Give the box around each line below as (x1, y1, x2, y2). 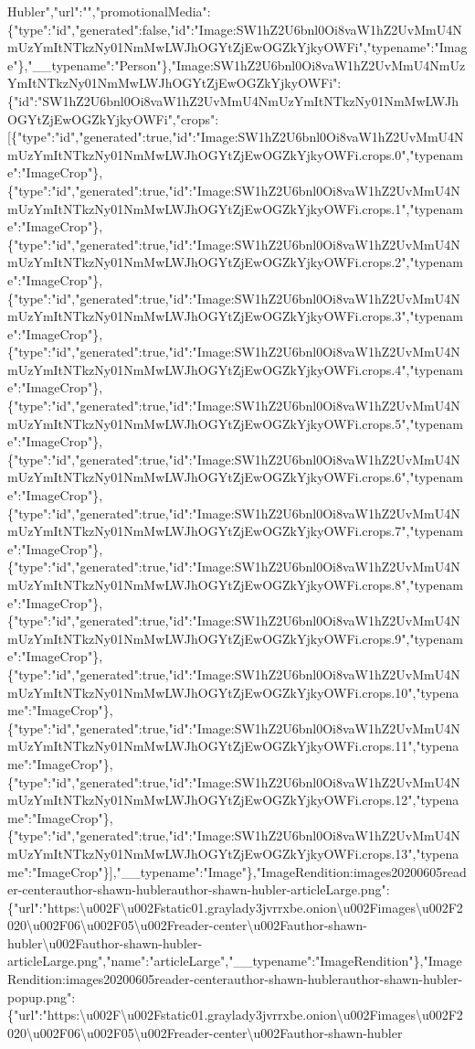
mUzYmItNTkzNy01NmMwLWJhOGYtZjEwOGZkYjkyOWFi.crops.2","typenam (7, 252, 463, 272)
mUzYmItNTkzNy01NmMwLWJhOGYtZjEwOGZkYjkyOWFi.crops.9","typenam (7, 628, 463, 648)
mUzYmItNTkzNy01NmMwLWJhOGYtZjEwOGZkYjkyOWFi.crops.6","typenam (7, 467, 463, 487)
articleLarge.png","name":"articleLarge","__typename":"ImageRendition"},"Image (7, 951, 462, 970)
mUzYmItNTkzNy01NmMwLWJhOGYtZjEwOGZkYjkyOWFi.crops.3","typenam (7, 306, 463, 326)
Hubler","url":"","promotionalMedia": (7, 2, 211, 20)
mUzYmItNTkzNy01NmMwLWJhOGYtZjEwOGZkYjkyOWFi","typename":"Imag (7, 37, 468, 57)
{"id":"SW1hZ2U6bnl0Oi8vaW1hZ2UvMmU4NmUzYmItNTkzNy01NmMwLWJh (7, 91, 459, 110)
